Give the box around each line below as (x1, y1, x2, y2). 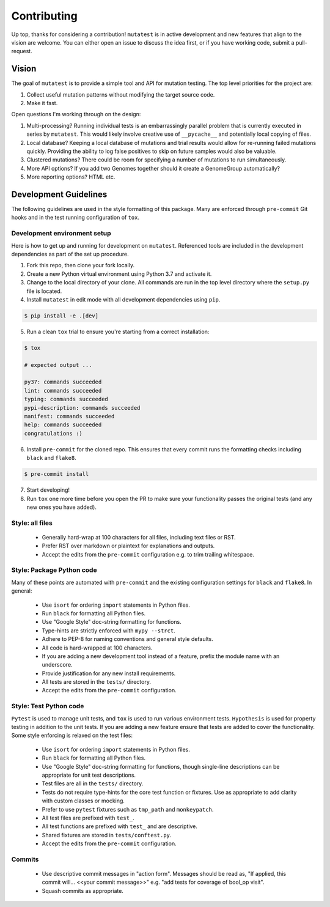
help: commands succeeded (24, 421, 102, 428)
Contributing (11, 9, 78, 23)
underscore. (42, 661, 73, 668)
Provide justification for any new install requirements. (42, 670, 176, 677)
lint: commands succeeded (24, 387, 102, 394)
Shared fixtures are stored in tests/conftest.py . (42, 831, 172, 839)
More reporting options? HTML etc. (26, 173, 116, 180)
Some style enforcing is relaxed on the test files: (11, 731, 133, 739)
